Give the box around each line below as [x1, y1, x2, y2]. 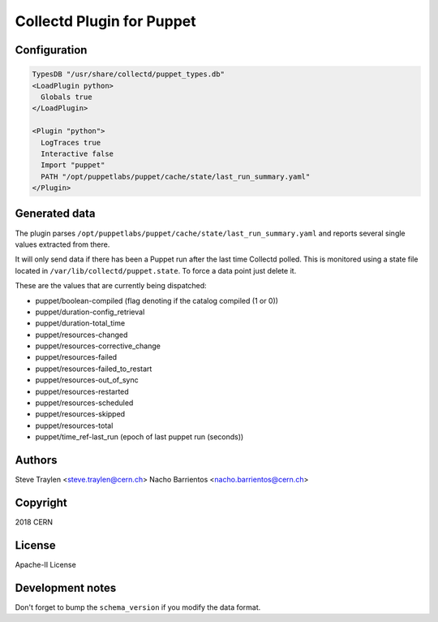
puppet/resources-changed [35, 330, 128, 339]
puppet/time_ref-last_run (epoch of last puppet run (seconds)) [35, 432, 244, 442]
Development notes [15, 581, 117, 594]
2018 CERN [15, 517, 53, 527]
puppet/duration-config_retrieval [35, 307, 145, 317]
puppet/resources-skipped [35, 409, 126, 419]
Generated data [15, 207, 96, 221]
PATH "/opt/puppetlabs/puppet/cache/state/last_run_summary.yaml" [41, 171, 311, 181]
